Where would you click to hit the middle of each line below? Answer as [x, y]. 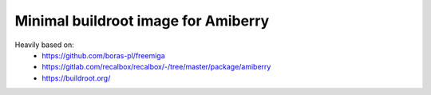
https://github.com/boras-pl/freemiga [103, 55]
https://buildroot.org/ [76, 78]
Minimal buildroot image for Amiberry [142, 21]
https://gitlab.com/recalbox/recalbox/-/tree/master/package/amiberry [156, 67]
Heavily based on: [45, 45]
